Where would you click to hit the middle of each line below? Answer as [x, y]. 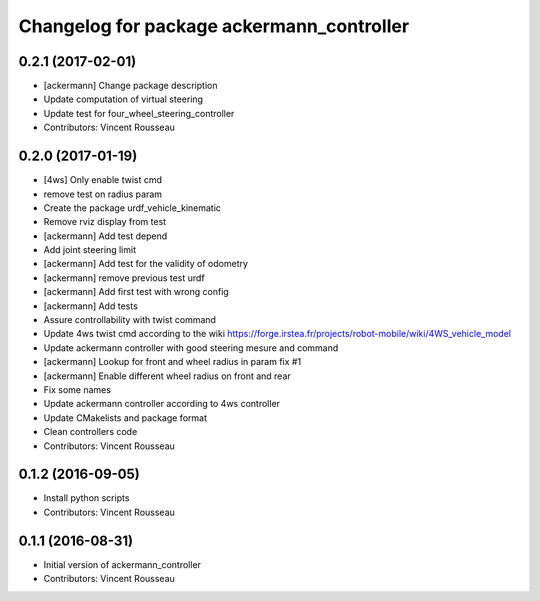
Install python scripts [86, 498]
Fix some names [77, 389]
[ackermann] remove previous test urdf [124, 277]
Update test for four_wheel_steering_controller [139, 113]
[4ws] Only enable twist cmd [103, 180]
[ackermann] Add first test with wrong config [136, 292]
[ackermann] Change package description [130, 86]
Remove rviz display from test [105, 222]
